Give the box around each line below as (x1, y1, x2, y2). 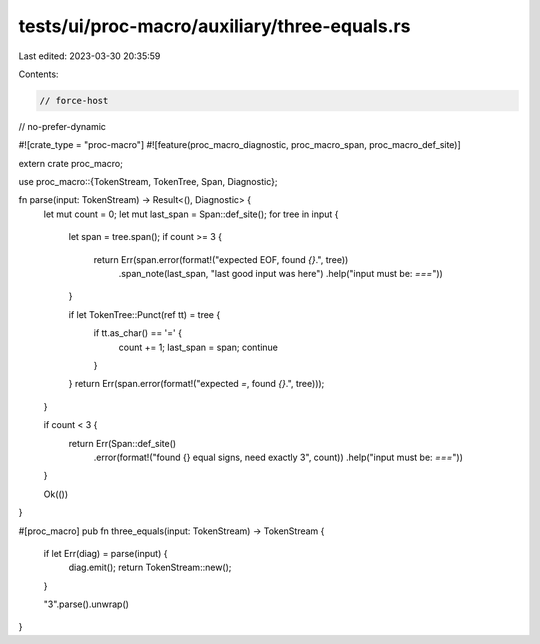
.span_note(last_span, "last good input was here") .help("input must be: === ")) (118, 268, 444, 280)
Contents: (18, 68, 59, 80)
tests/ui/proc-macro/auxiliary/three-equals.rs (18, 15, 411, 37)
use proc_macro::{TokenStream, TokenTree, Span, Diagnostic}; (18, 176, 278, 188)
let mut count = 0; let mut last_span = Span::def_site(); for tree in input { (43, 208, 339, 220)
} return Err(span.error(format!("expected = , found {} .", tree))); (68, 378, 325, 390)
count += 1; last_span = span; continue (118, 341, 279, 353)
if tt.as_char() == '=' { (93, 327, 182, 339)
